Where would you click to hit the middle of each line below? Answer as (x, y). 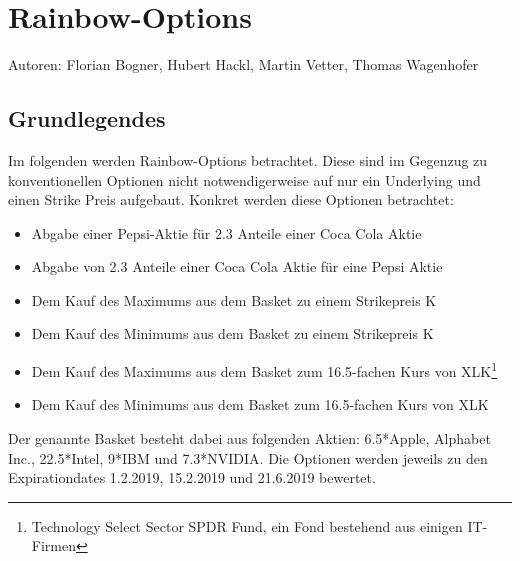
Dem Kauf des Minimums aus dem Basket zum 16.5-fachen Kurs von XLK (260, 404)
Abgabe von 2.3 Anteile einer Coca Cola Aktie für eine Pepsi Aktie (237, 266)
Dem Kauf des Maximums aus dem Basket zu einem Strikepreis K (234, 299)
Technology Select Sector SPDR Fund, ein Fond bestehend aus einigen (247, 525)
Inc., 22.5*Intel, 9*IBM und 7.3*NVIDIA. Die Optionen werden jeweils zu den (248, 457)
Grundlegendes (87, 118)
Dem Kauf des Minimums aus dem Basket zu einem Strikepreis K (232, 333)
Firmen (53, 545)
